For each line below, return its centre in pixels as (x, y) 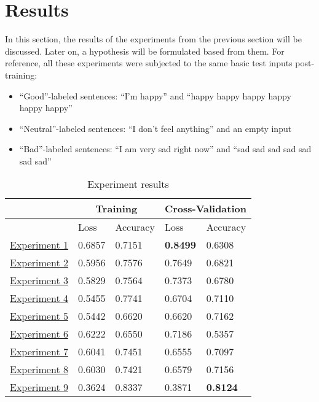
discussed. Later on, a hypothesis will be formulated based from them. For (145, 51)
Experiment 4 (39, 298)
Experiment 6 (39, 334)
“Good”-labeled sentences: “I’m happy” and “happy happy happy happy (155, 95)
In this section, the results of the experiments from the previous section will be (153, 39)
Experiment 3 (39, 280)
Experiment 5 (39, 316)
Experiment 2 (39, 263)
